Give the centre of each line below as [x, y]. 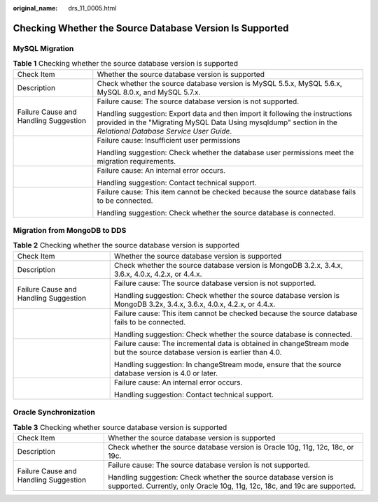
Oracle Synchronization [54, 413]
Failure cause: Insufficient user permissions [169, 140]
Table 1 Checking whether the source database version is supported [125, 64]
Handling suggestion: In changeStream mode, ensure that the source [227, 364]
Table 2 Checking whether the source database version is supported [126, 245]
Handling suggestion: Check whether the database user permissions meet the [225, 152]
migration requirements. [136, 161]
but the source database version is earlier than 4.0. [198, 352]
